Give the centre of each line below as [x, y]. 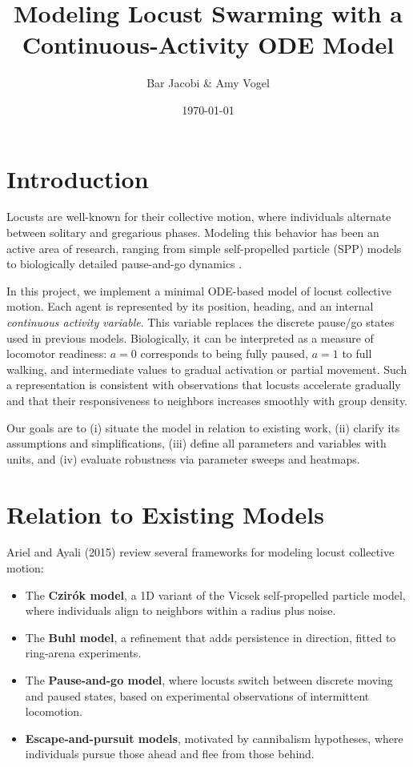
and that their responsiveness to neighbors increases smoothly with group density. [207, 400]
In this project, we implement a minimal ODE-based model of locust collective [199, 290]
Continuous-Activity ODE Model [208, 44]
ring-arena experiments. [83, 653]
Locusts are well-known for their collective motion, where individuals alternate [199, 217]
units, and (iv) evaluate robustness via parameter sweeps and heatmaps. [183, 458]
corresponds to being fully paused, [225, 353]
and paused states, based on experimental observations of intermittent [197, 695]
